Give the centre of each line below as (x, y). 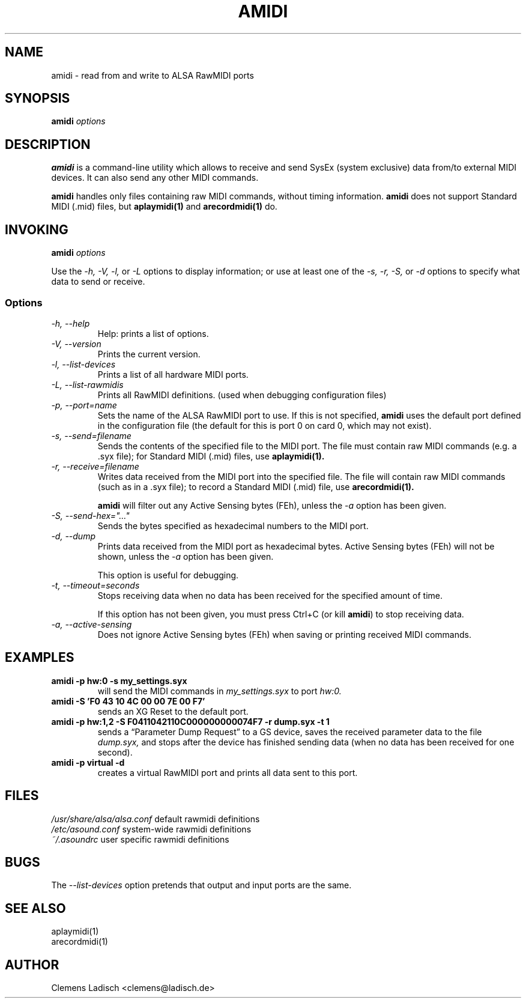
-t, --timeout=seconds (95, 585)
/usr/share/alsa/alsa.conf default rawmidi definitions (156, 819)
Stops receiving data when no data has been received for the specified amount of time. (270, 595)
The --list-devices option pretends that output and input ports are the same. (201, 885)
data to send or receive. (98, 282)
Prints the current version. (149, 354)
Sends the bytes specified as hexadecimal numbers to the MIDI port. (233, 526)
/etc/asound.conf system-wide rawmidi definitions (151, 829)
